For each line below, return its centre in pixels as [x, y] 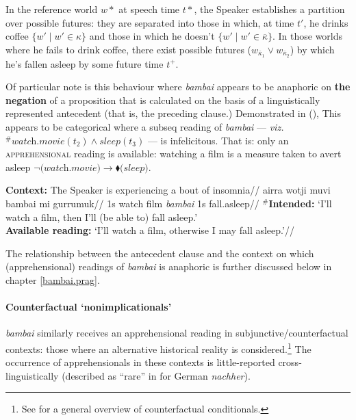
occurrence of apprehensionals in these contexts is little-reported [140, 362]
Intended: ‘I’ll [300, 203]
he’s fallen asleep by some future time [85, 63]
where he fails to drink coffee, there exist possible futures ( [129, 49]
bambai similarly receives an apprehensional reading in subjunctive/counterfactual [177, 333]
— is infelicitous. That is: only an [218, 140]
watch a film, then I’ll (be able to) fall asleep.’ [102, 216]
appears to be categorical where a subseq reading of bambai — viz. [145, 127]
